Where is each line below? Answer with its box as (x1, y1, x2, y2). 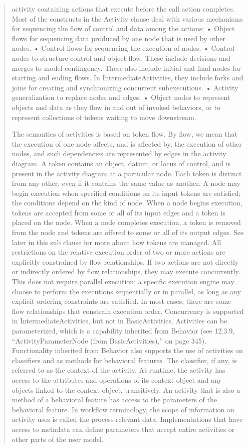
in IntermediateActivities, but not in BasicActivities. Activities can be (12, 315, 227, 326)
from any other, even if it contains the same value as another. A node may (12, 178, 240, 188)
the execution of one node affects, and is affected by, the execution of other (12, 138, 242, 149)
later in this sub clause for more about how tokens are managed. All (12, 237, 221, 247)
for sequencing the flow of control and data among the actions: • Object (12, 23, 235, 34)
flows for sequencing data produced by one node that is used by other (12, 33, 226, 43)
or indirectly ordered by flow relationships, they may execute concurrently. (12, 266, 240, 277)
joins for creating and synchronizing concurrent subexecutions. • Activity (12, 82, 238, 92)
